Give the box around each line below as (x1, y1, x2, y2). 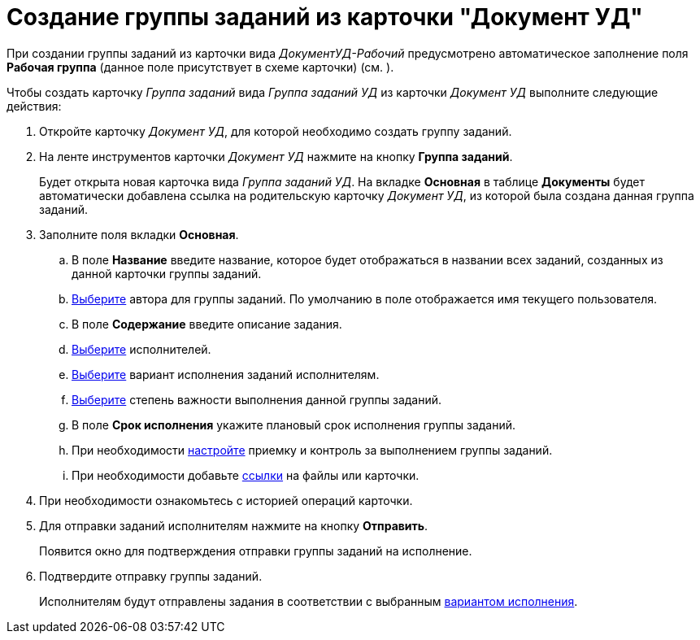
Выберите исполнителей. (72, 342, 211, 356)
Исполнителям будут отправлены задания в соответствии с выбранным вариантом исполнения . (39, 594, 578, 608)
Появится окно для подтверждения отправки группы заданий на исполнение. (39, 543, 472, 558)
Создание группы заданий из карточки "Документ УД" (7, 3, 643, 31)
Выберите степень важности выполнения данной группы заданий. (72, 392, 442, 407)
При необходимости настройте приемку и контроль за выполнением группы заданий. (72, 442, 553, 457)
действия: (7, 98, 62, 113)
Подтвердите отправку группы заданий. (39, 568, 263, 583)
